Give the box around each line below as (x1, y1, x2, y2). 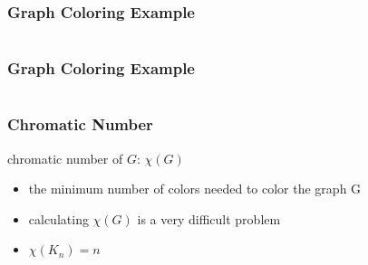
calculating (28, 209, 89, 228)
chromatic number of (7, 148, 123, 167)
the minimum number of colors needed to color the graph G (28, 179, 362, 198)
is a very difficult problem (137, 209, 281, 228)
